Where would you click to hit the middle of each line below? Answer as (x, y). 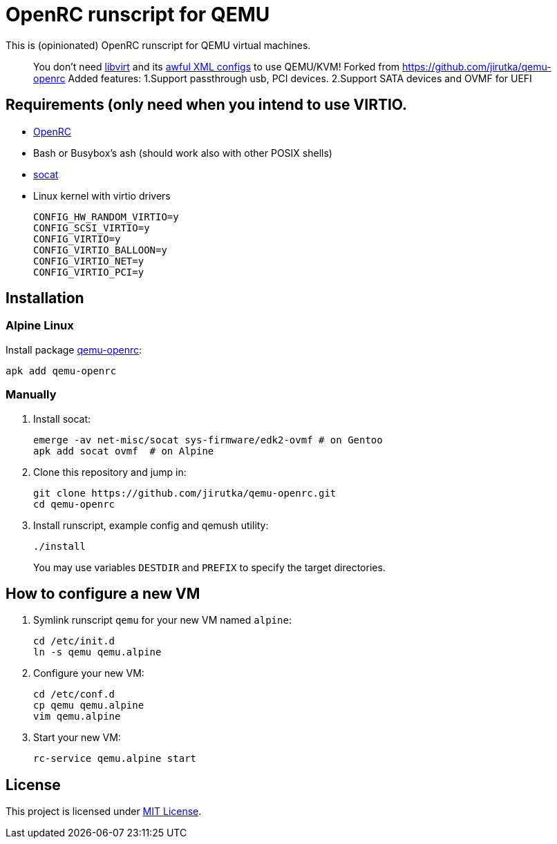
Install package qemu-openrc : (74, 349)
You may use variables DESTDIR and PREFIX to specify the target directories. (209, 567)
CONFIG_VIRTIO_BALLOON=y (100, 250)
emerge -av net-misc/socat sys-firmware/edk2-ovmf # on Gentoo (208, 440)
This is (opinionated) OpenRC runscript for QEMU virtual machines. (158, 45)
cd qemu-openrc (74, 504)
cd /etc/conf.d (74, 694)
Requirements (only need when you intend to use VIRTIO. (207, 105)
